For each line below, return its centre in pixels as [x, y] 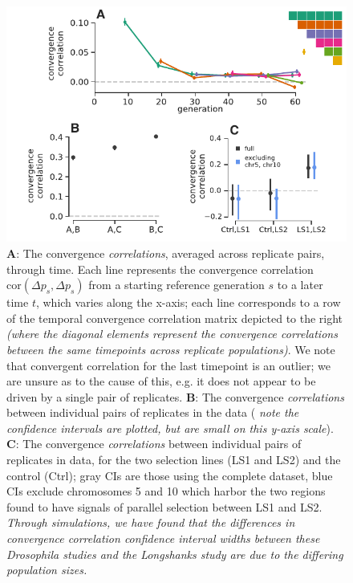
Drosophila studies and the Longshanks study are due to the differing [175, 554]
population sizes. [47, 570]
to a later [300, 285]
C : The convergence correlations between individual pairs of [154, 444]
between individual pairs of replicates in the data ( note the [153, 412]
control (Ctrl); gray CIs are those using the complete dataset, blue [170, 475]
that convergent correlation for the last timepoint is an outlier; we [169, 365]
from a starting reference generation [176, 285]
